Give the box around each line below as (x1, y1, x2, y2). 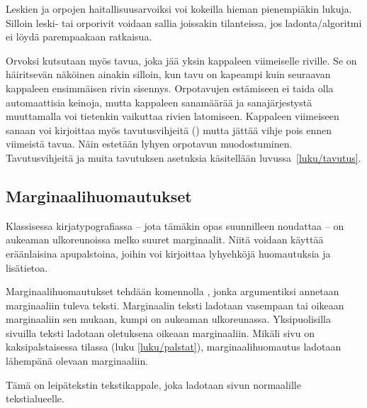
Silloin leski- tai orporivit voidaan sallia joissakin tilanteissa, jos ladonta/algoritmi (6, 15, 362, 30)
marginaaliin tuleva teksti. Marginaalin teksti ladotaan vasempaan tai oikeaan (6, 297, 344, 312)
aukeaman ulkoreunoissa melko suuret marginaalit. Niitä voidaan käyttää (6, 232, 324, 247)
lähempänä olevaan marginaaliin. (6, 353, 149, 368)
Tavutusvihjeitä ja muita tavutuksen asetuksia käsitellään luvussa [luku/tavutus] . (6, 150, 361, 165)
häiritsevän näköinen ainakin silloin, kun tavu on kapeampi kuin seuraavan (6, 67, 331, 82)
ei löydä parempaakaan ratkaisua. (6, 29, 152, 44)
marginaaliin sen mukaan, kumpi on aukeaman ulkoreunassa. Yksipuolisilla (6, 311, 332, 326)
